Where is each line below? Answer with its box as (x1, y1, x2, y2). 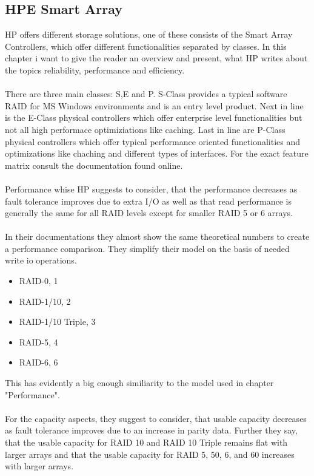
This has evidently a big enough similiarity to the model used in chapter (5, 376, 274, 389)
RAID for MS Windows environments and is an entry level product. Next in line (5, 99, 304, 112)
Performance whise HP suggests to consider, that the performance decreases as (5, 182, 298, 195)
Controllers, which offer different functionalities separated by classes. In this (5, 39, 287, 52)
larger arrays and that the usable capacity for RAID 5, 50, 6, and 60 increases (5, 447, 295, 460)
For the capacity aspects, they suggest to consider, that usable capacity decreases (5, 412, 307, 424)
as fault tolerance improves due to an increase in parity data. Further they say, (5, 424, 298, 437)
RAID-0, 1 (19, 274, 58, 287)
